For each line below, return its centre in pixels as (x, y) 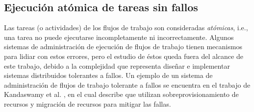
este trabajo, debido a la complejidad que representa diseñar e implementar (117, 65)
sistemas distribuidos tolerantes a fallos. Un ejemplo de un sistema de (108, 75)
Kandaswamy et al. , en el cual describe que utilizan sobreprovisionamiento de (121, 94)
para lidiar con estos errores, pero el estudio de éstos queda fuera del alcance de (124, 56)
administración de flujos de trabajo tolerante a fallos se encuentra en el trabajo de (127, 84)
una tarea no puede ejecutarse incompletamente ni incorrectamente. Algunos (119, 37)
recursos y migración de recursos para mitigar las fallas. (88, 103)
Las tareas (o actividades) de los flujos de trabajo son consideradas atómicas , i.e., (126, 28)
